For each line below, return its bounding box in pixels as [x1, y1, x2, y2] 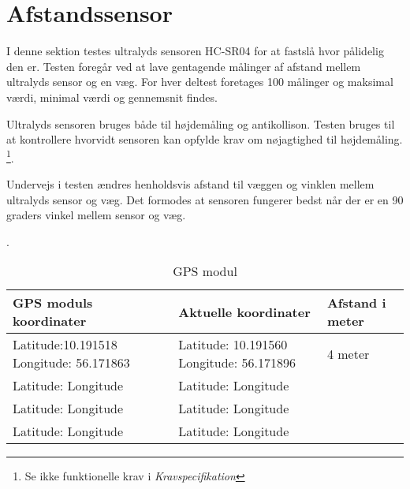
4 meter [326, 344, 370, 363]
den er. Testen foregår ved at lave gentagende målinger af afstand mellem [6, 58, 361, 74]
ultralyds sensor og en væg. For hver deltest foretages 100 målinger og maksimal [6, 73, 393, 90]
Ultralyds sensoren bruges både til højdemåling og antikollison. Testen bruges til [6, 115, 395, 132]
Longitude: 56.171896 [178, 353, 296, 372]
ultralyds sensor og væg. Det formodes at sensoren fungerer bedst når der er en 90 [6, 191, 404, 207]
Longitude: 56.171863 [13, 353, 130, 372]
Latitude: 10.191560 [178, 335, 288, 354]
